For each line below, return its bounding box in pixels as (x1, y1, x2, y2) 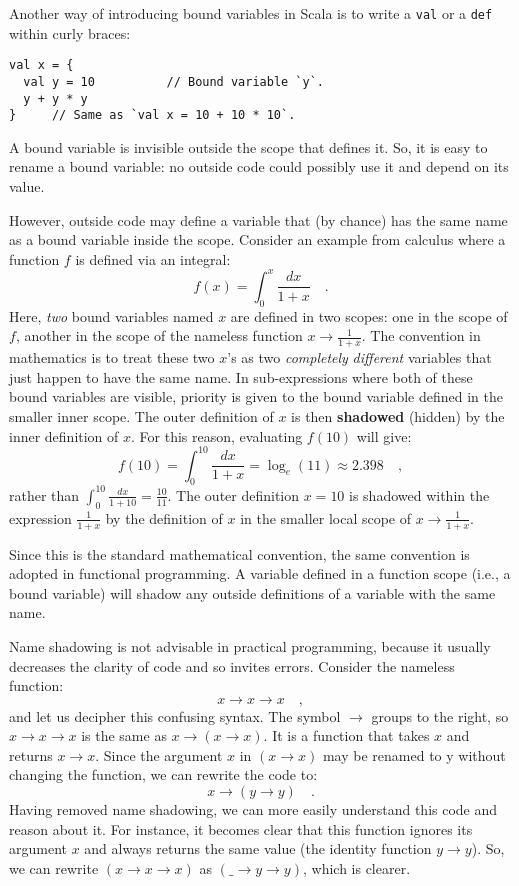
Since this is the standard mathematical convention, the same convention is (9, 543, 470, 564)
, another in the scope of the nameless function (15, 325, 303, 346)
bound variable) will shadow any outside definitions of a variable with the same (9, 582, 496, 603)
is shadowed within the (349, 484, 490, 505)
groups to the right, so (371, 705, 509, 726)
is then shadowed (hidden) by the (291, 405, 505, 426)
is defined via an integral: (75, 248, 231, 269)
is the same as (81, 725, 167, 746)
